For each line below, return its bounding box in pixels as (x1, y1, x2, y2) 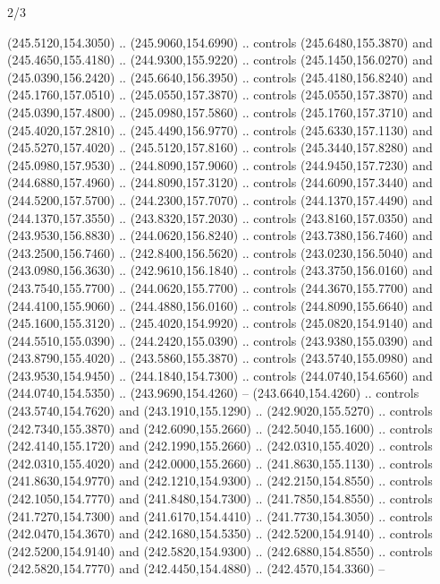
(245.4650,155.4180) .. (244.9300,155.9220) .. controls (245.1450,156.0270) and (7, 50, 433, 69)
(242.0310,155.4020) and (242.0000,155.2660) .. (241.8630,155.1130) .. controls (7, 453, 433, 472)
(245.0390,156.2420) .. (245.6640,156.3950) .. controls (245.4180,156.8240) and (7, 67, 433, 86)
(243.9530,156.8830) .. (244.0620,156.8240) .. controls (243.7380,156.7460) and (7, 226, 433, 245)
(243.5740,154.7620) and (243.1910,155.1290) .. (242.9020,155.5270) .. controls (7, 401, 433, 420)
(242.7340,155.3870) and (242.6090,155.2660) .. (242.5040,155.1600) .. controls (7, 418, 433, 437)
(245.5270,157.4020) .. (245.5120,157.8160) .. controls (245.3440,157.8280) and (7, 138, 433, 157)
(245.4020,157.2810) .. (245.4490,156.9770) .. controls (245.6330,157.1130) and (7, 120, 433, 139)
